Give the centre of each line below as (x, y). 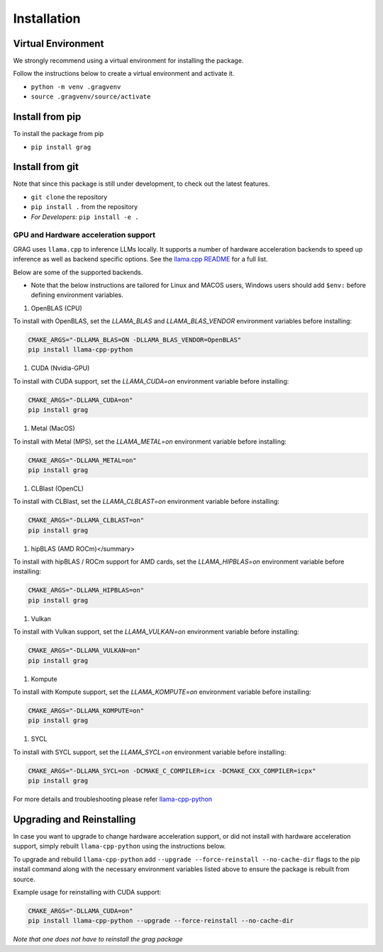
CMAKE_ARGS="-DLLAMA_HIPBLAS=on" (86, 590)
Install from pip (47, 117)
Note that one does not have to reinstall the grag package (98, 939)
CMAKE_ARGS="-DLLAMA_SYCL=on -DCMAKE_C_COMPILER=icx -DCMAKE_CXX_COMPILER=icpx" (172, 771)
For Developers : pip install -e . (85, 217)
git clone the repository (69, 197)
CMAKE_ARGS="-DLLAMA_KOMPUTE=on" (86, 710)
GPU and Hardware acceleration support (84, 235)
